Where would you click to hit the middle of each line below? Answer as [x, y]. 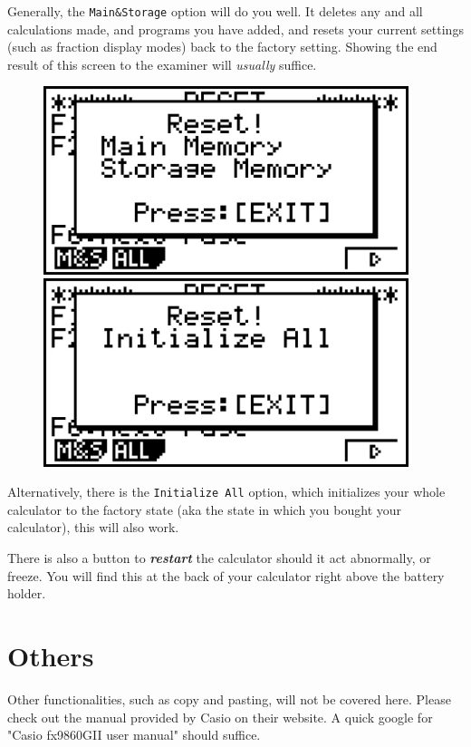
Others [51, 656]
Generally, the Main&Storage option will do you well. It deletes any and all [215, 11]
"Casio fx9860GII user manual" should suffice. [134, 735]
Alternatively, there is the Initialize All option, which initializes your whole [226, 492]
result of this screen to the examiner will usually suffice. [162, 64]
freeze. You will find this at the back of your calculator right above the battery [226, 575]
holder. [27, 593]
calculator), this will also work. [93, 527]
